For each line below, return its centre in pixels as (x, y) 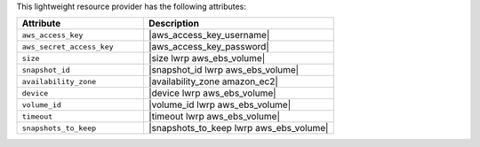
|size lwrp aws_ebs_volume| (207, 58)
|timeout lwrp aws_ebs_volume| (214, 117)
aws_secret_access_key (68, 46)
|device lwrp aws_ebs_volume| (212, 93)
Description (174, 24)
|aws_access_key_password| (209, 47)
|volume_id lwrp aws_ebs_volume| (220, 104)
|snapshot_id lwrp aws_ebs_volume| (224, 70)
